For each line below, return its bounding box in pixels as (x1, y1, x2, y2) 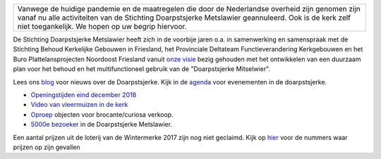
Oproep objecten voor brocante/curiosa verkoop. (30, 110, 174, 119)
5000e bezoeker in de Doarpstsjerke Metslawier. (30, 120, 173, 129)
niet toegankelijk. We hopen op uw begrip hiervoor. (17, 22, 187, 31)
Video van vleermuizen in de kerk (30, 101, 128, 109)
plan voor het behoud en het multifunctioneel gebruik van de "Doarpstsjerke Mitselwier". (13, 65, 271, 73)
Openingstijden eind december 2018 (30, 90, 137, 98)
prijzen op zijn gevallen (13, 143, 80, 151)
